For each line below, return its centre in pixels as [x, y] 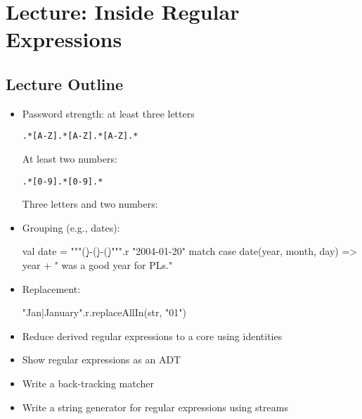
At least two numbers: [70, 159]
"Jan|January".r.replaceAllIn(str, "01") [104, 312]
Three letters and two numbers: [90, 204]
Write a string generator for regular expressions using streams [155, 407]
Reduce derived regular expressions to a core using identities [152, 336]
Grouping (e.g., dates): [71, 227]
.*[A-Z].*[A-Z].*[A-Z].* [80, 136]
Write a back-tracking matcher [88, 383]
